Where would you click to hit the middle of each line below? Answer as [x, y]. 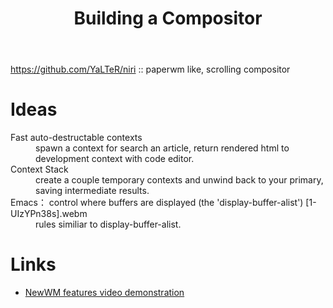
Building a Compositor [168, 18]
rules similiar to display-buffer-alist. [108, 224]
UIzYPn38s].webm [49, 214]
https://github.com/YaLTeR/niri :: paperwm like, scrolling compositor [150, 69]
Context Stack [39, 169]
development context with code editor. [115, 159]
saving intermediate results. [92, 191]
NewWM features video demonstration [104, 293]
